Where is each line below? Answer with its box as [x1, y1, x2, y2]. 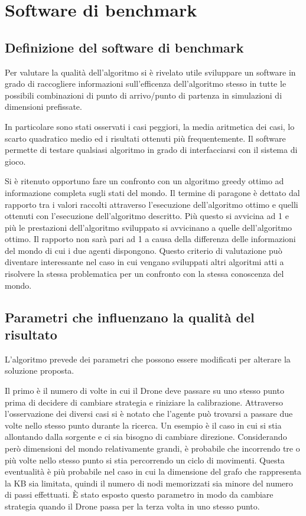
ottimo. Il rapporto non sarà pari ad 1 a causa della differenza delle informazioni [5, 233, 296, 245]
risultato [5, 325, 57, 344]
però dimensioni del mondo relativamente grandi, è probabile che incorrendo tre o [5, 442, 300, 455]
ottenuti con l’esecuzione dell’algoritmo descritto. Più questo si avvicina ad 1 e [5, 210, 289, 222]
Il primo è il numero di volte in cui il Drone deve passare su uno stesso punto [5, 384, 284, 397]
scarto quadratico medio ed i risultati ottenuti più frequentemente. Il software [5, 132, 286, 144]
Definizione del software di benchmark [5, 38, 244, 56]
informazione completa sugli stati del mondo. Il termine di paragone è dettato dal [5, 186, 300, 198]
